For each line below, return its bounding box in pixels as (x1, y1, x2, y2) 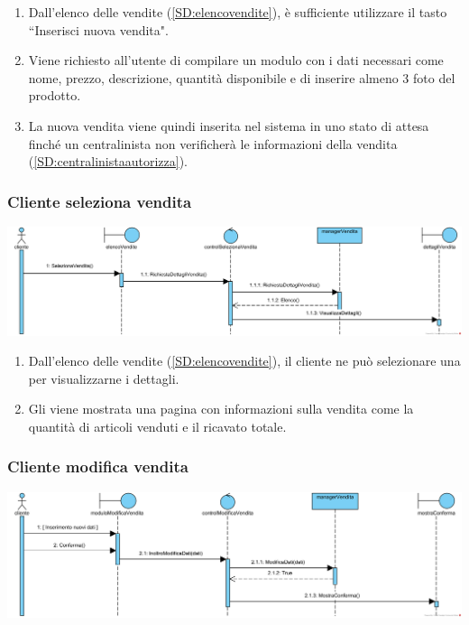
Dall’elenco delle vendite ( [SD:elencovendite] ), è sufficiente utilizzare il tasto (28, 3, 447, 21)
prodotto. (28, 86, 81, 105)
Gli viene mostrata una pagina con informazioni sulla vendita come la (28, 399, 414, 418)
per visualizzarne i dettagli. (28, 368, 179, 387)
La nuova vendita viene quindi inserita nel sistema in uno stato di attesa (28, 116, 429, 135)
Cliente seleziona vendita (7, 190, 192, 212)
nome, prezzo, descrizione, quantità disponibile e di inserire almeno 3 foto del (28, 68, 455, 87)
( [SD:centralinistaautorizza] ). (28, 152, 188, 171)
